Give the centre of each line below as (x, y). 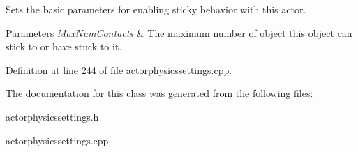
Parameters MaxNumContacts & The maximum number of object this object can (179, 32)
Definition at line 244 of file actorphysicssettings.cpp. (119, 69)
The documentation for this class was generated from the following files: (159, 93)
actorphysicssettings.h (52, 116)
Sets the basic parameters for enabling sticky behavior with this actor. (156, 9)
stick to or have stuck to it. (64, 46)
